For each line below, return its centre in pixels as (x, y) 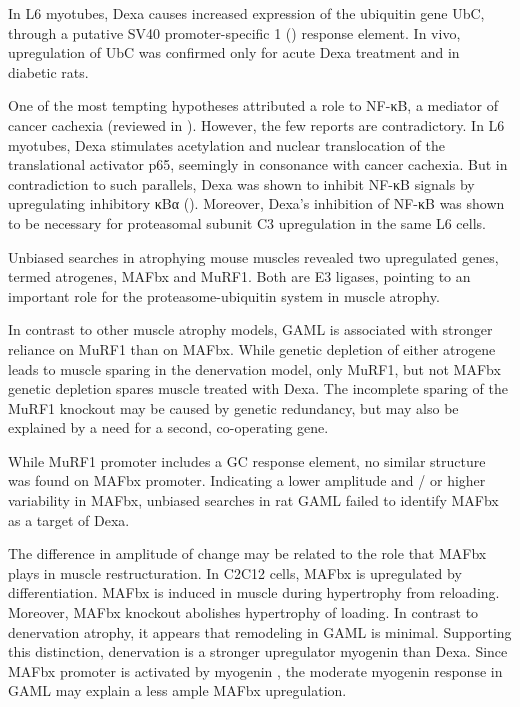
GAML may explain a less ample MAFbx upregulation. (177, 690)
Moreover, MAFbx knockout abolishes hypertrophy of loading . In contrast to (243, 612)
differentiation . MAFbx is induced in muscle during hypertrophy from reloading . (254, 592)
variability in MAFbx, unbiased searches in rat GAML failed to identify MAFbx (253, 500)
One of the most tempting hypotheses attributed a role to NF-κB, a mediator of (253, 105)
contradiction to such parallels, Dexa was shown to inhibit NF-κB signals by (241, 183)
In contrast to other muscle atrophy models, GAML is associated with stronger (250, 329)
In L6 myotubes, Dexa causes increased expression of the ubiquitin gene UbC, (246, 13)
